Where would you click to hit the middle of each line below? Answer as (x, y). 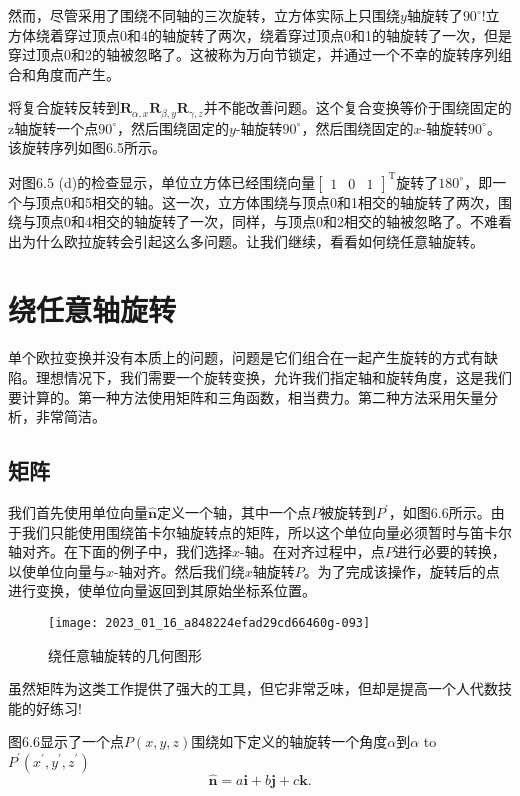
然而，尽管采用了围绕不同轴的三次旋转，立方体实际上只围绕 (204, 15)
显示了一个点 (81, 741)
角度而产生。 (77, 73)
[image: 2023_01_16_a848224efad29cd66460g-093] (209, 622)
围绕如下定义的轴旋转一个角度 (289, 741)
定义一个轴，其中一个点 (233, 512)
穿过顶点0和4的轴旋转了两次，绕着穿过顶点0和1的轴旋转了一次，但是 (287, 34)
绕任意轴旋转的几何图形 (125, 654)
